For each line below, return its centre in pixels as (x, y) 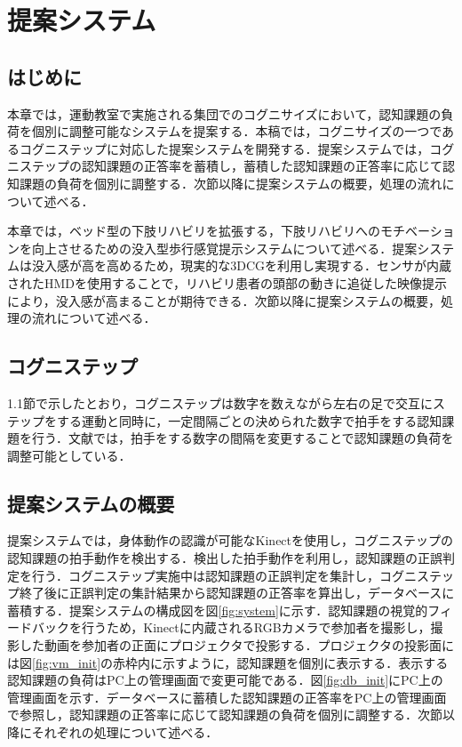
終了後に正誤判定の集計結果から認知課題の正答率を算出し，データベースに (237, 593)
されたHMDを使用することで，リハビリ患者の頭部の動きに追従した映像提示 (227, 282)
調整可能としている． (69, 455)
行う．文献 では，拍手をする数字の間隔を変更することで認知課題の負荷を (243, 438)
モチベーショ (417, 231)
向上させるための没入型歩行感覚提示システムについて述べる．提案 (224, 248)
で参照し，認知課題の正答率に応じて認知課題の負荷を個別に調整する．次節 (225, 715)
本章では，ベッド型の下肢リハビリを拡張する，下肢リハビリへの (194, 231)
